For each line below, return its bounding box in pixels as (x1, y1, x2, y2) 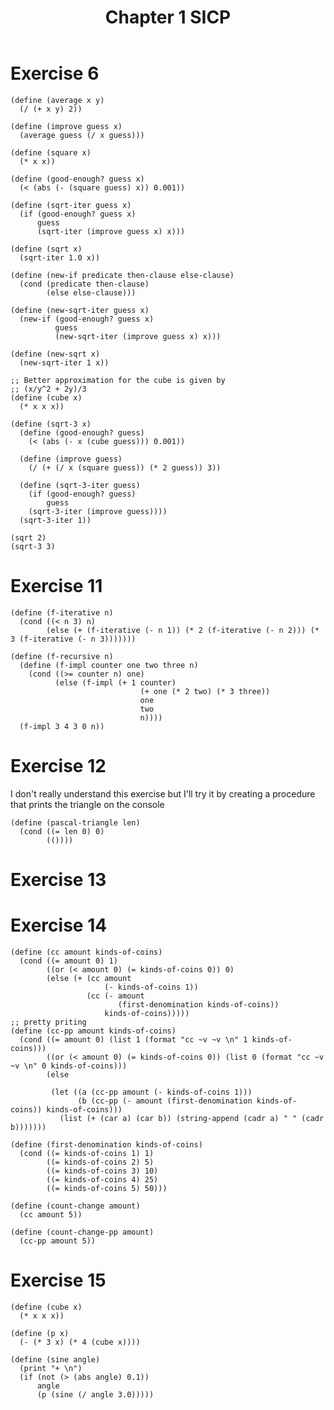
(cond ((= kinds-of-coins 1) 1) (19, 1148, 155, 1158)
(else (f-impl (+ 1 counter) (54, 677, 177, 688)
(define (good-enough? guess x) (10, 174, 145, 184)
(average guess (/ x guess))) (19, 130, 145, 140)
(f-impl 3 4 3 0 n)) (19, 721, 105, 731)
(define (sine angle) (10, 1354, 101, 1365)
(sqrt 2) (10, 532, 47, 543)
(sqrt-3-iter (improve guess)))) (28, 506, 168, 516)
